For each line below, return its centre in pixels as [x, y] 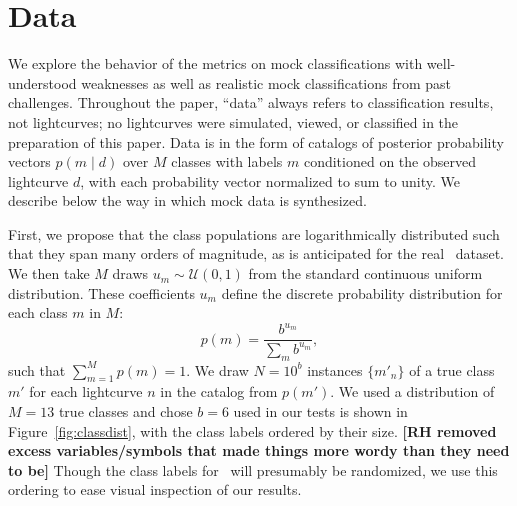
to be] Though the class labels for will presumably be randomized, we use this [253, 469]
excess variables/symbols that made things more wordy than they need [259, 450]
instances [335, 369]
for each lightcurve [86, 391]
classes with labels [227, 161]
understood [42, 82]
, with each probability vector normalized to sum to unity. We [270, 180]
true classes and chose [125, 410]
